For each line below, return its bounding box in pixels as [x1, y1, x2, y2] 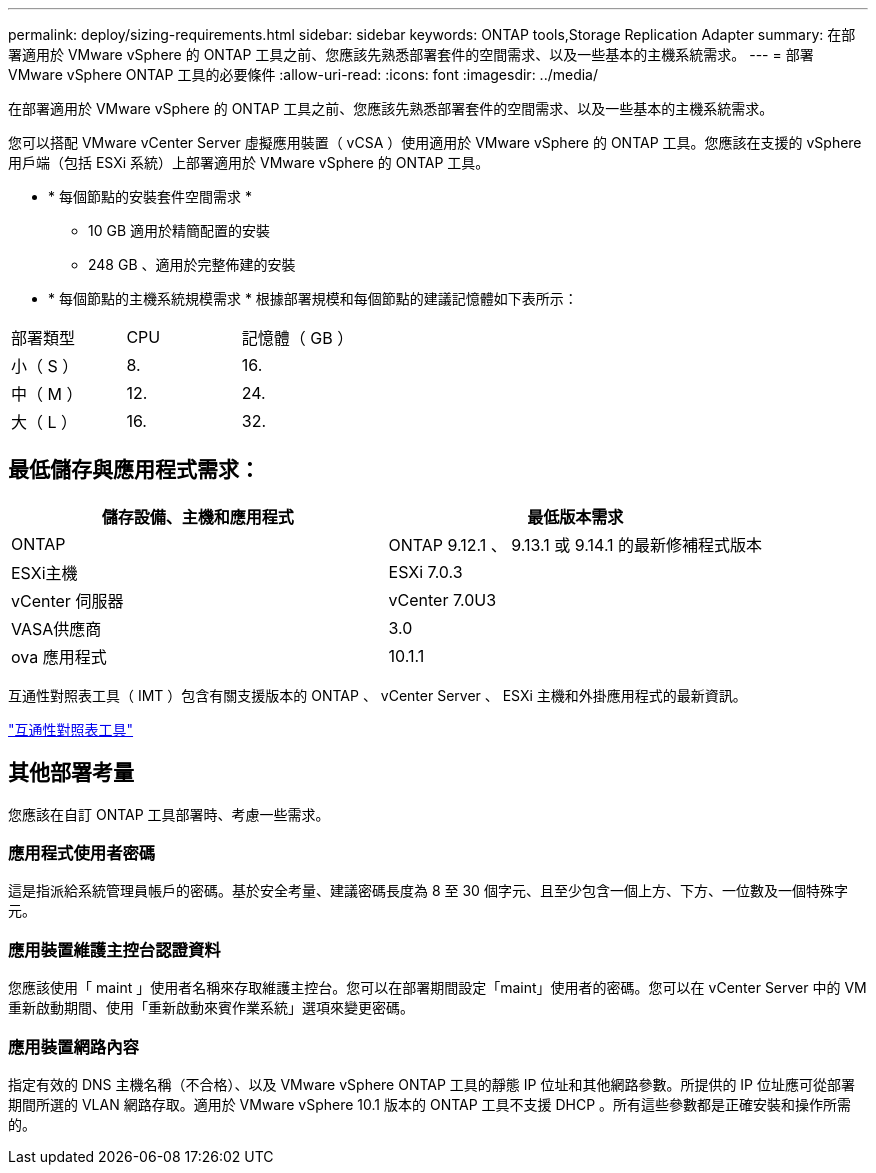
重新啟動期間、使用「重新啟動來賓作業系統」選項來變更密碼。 [8, 999, 414, 1017]
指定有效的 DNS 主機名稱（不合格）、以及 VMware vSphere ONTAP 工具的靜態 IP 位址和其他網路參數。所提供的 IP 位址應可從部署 [8, 1075, 855, 1093]
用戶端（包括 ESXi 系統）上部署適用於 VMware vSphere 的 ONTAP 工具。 [8, 154, 490, 171]
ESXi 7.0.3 [388, 561, 463, 582]
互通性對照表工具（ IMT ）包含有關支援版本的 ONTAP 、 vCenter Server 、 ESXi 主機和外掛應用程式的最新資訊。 [8, 686, 747, 704]
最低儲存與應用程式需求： [8, 457, 260, 483]
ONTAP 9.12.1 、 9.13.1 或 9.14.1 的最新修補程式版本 [388, 534, 763, 555]
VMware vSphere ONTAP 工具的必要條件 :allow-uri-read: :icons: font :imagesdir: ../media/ [8, 66, 599, 83]
